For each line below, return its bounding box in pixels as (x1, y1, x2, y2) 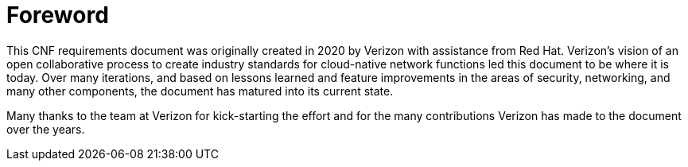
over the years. (6, 122, 85, 136)
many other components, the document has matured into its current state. (6, 83, 394, 98)
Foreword (6, 2, 109, 29)
